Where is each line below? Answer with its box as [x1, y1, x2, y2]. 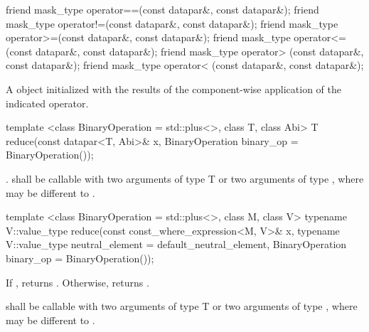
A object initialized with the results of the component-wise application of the [6, 81, 341, 96]
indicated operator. [6, 95, 89, 110]
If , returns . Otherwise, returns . [6, 274, 149, 289]
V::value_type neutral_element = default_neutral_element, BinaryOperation [6, 237, 347, 252]
